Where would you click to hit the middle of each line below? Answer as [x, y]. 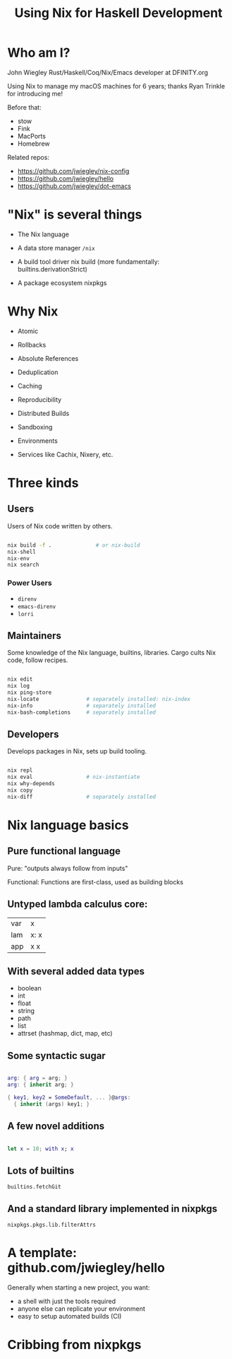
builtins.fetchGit [34, 1187]
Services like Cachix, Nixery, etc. [65, 454]
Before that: [24, 107]
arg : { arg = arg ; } [38, 1078]
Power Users [30, 583]
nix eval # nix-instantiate [74, 777]
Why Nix [33, 312]
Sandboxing [35, 427]
